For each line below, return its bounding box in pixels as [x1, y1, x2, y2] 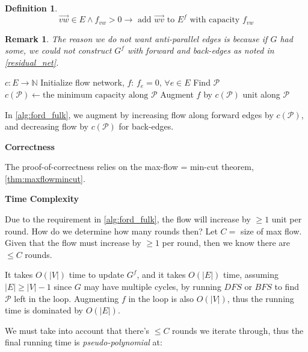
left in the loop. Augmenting [14, 292, 119, 304]
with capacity [189, 16, 240, 25]
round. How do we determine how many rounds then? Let [5, 224, 218, 237]
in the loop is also [128, 292, 194, 304]
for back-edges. [119, 120, 174, 133]
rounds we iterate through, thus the [172, 324, 304, 336]
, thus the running [227, 292, 294, 304]
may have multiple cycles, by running [84, 280, 221, 293]
